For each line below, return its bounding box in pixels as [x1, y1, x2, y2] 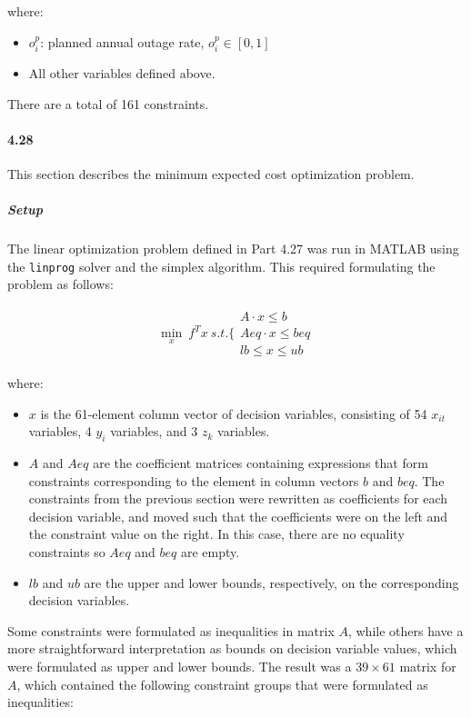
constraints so [28, 543, 105, 562]
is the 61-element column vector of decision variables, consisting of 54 [40, 403, 427, 423]
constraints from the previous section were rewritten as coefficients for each [28, 489, 448, 508]
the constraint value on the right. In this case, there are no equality [28, 524, 405, 543]
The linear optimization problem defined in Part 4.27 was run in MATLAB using [7, 239, 459, 258]
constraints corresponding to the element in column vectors [28, 471, 359, 490]
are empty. [180, 543, 240, 562]
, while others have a [347, 621, 464, 640]
